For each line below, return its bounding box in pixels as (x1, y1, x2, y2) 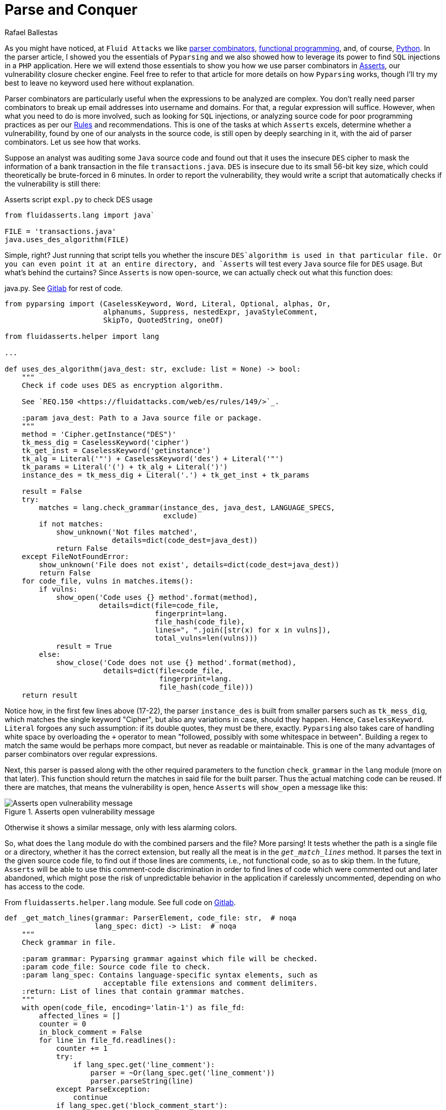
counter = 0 (39, 1019, 87, 1028)
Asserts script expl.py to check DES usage (5, 195, 153, 204)
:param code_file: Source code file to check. (21, 962, 211, 971)
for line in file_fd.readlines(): (39, 1036, 177, 1044)
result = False (21, 487, 82, 495)
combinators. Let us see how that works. (5, 137, 141, 146)
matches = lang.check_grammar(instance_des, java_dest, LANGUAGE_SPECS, (39, 503, 336, 512)
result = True (56, 642, 112, 650)
